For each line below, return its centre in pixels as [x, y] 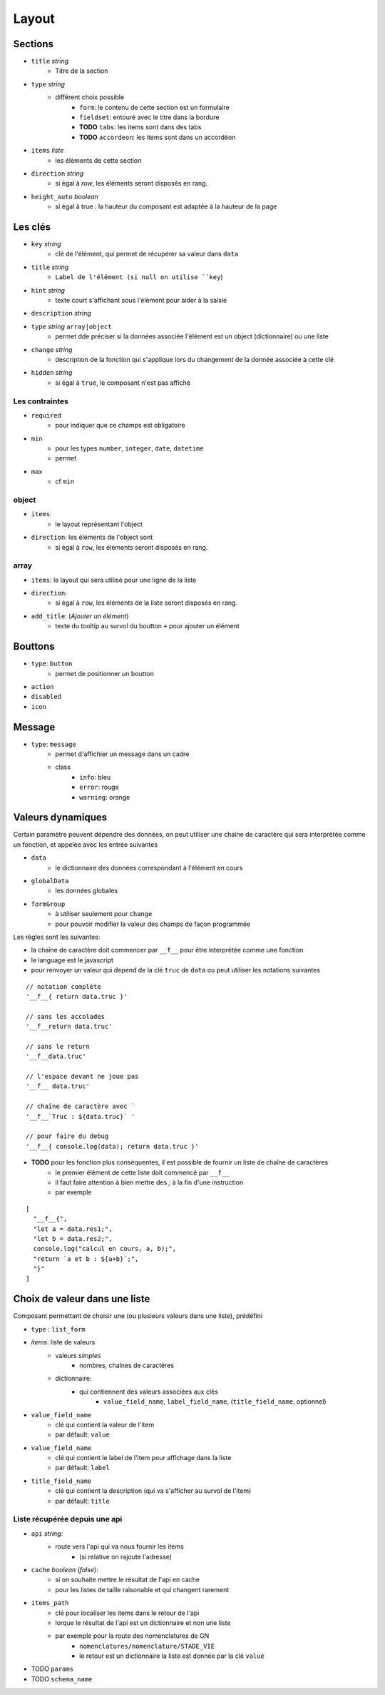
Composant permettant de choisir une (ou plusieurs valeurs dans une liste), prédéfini [138, 1316]
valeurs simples [78, 1355]
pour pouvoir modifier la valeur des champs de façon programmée [153, 924]
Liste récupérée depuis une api [68, 1519]
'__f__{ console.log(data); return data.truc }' [112, 1146]
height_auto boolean [65, 196]
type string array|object [71, 326]
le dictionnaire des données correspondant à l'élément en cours [149, 867]
